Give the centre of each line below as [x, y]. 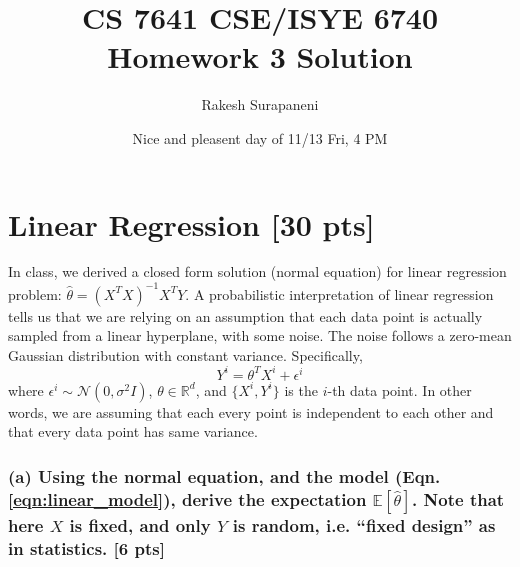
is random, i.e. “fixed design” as [364, 524]
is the [301, 389]
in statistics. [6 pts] [86, 547]
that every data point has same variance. [133, 431]
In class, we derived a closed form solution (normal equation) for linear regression [257, 271]
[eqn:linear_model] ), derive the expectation [187, 498]
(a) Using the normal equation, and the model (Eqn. [224, 475]
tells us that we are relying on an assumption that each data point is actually [245, 315]
